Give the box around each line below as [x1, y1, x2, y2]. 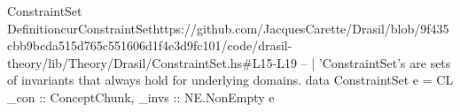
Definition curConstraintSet [7, 19, 153, 37]
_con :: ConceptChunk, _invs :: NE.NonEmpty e [7, 87, 275, 106]
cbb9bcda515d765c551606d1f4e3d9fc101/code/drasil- [7, 36, 292, 55]
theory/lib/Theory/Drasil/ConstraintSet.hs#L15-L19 [7, 53, 297, 71]
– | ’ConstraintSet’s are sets [300, 53, 451, 71]
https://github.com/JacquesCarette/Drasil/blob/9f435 [152, 19, 449, 37]
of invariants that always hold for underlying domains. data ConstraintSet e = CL [7, 71, 454, 89]
